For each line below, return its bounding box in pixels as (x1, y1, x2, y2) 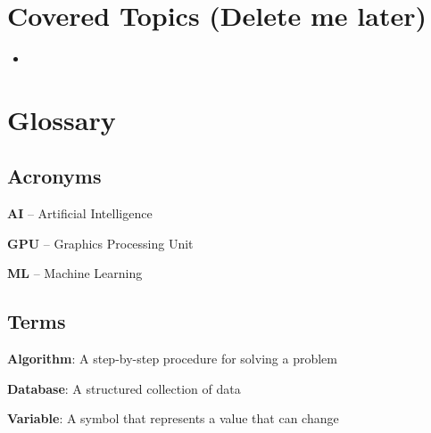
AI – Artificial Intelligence (7, 204, 153, 223)
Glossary (7, 101, 116, 137)
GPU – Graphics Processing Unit (7, 233, 194, 252)
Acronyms (7, 162, 102, 190)
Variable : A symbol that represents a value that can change (7, 409, 339, 428)
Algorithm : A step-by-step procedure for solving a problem (7, 349, 337, 368)
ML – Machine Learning (7, 264, 143, 282)
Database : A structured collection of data (7, 379, 241, 397)
